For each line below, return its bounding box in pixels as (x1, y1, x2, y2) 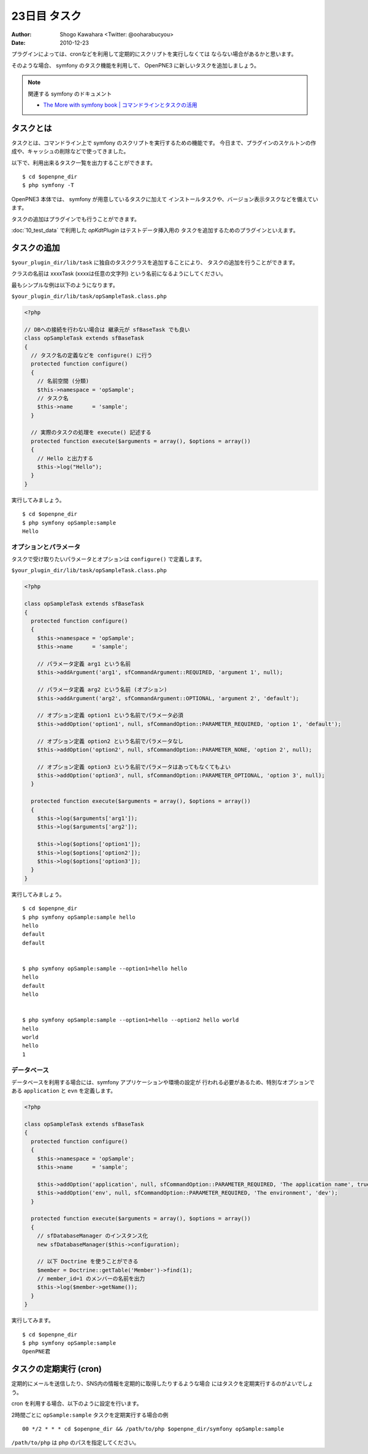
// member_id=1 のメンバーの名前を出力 (37, 1276, 145, 1282)
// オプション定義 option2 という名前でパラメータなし (37, 738, 184, 744)
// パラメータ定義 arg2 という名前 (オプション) (37, 686, 168, 693)
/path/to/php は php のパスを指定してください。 (11, 1439, 140, 1447)
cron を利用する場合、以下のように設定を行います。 (11, 1400, 142, 1407)
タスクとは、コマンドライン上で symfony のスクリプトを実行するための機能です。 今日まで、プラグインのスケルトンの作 (11, 139, 316, 147)
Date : (11, 39, 26, 46)
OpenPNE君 (22, 1348, 51, 1355)
